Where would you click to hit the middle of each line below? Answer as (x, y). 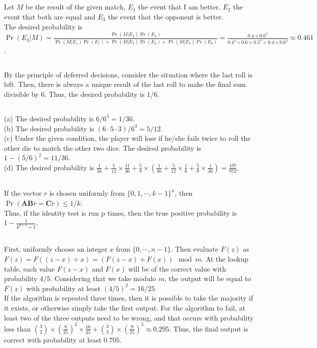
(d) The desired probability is (49, 167)
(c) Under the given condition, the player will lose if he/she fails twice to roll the (127, 138)
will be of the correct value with (177, 268)
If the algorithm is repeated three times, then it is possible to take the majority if (129, 298)
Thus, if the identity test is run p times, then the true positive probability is (121, 212)
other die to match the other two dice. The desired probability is (103, 148)
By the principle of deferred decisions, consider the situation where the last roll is (128, 74)
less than (17, 328)
